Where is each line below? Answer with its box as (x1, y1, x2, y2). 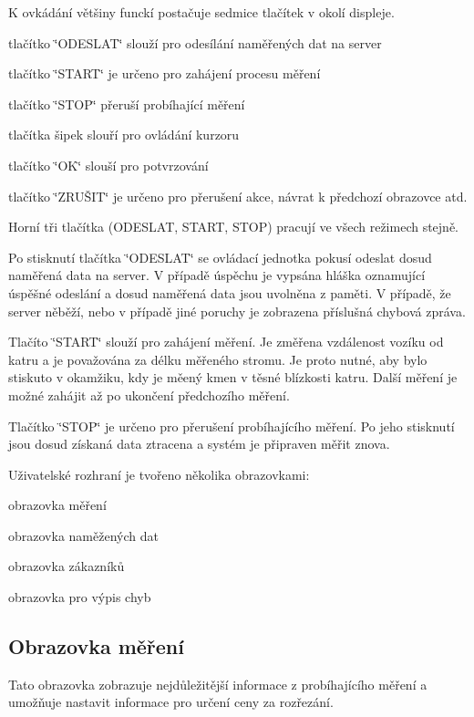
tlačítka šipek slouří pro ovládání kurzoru (8, 125, 240, 144)
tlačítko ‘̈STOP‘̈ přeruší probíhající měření (8, 94, 245, 113)
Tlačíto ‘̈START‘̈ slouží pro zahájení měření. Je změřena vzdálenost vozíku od (8, 332, 444, 351)
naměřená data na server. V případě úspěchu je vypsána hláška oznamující (8, 265, 426, 285)
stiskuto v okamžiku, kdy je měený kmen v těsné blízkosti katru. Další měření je (8, 368, 458, 387)
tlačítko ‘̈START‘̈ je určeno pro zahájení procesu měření (8, 64, 321, 83)
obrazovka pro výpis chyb (8, 587, 151, 607)
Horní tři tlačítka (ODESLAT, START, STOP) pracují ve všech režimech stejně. (8, 217, 459, 236)
